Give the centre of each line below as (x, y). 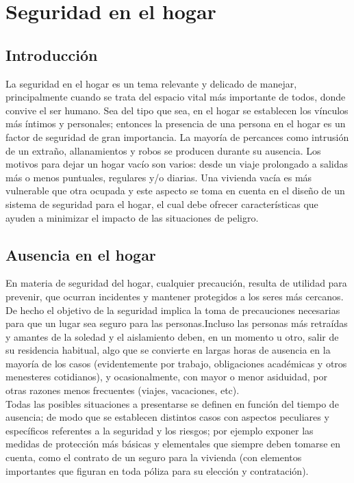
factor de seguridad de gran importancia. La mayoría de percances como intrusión (177, 136)
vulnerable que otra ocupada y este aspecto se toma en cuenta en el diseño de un (175, 191)
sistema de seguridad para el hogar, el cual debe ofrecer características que (162, 204)
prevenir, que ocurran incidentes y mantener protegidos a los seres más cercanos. (175, 296)
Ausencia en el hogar (81, 254)
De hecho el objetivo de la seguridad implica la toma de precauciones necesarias (173, 310)
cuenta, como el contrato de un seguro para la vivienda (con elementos (154, 457)
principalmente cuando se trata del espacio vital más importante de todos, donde (176, 97)
